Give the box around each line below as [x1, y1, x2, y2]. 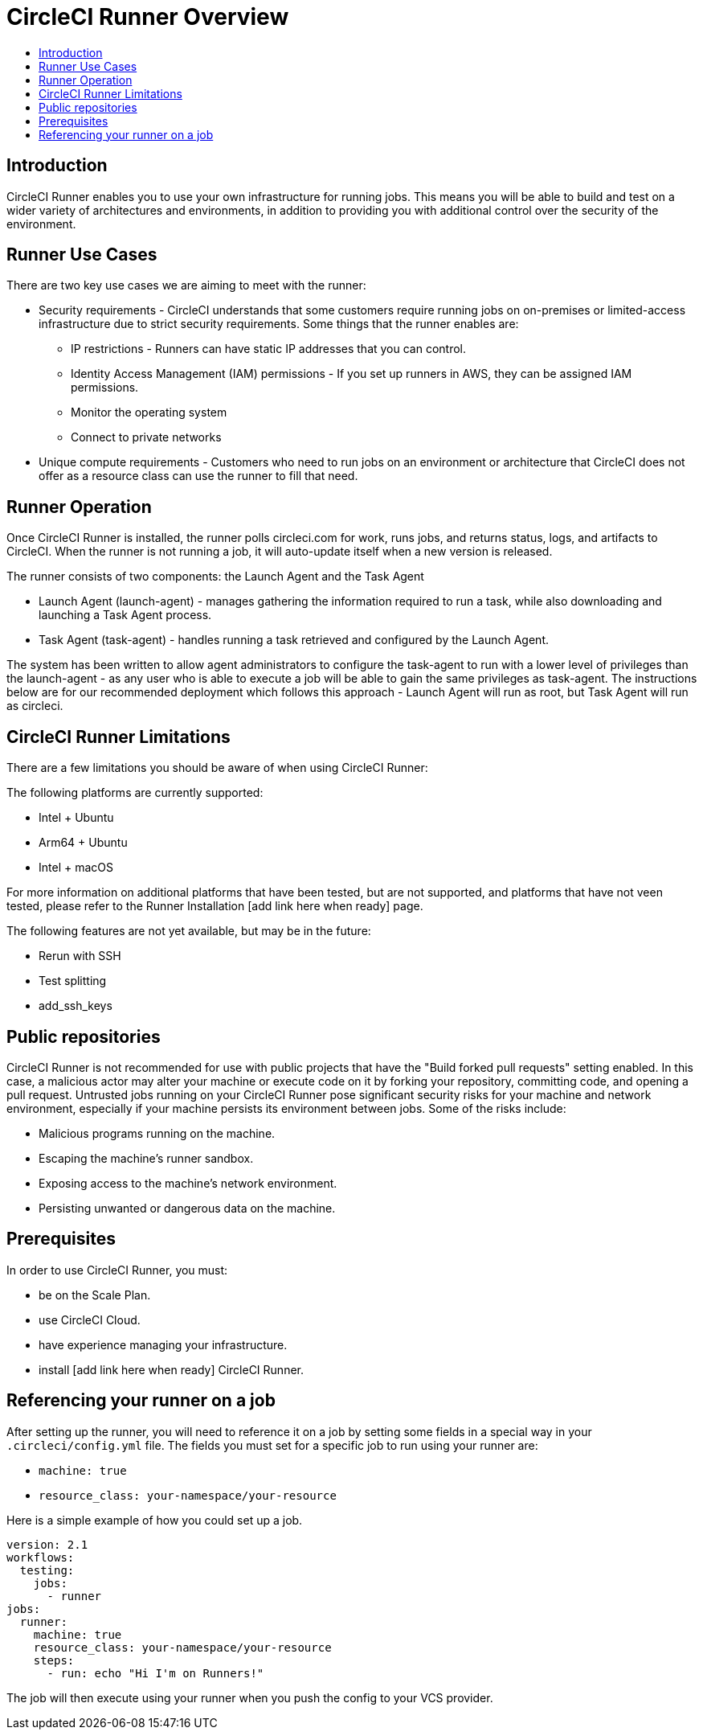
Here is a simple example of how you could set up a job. [6, 1512, 303, 1527]
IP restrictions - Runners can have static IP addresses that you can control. [71, 342, 467, 356]
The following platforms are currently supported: [6, 786, 264, 800]
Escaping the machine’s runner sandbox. [39, 1151, 254, 1165]
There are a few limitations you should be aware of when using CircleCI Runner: [6, 761, 428, 775]
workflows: [6, 1550, 75, 1564]
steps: [33, 1653, 75, 1667]
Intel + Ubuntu [39, 811, 114, 825]
